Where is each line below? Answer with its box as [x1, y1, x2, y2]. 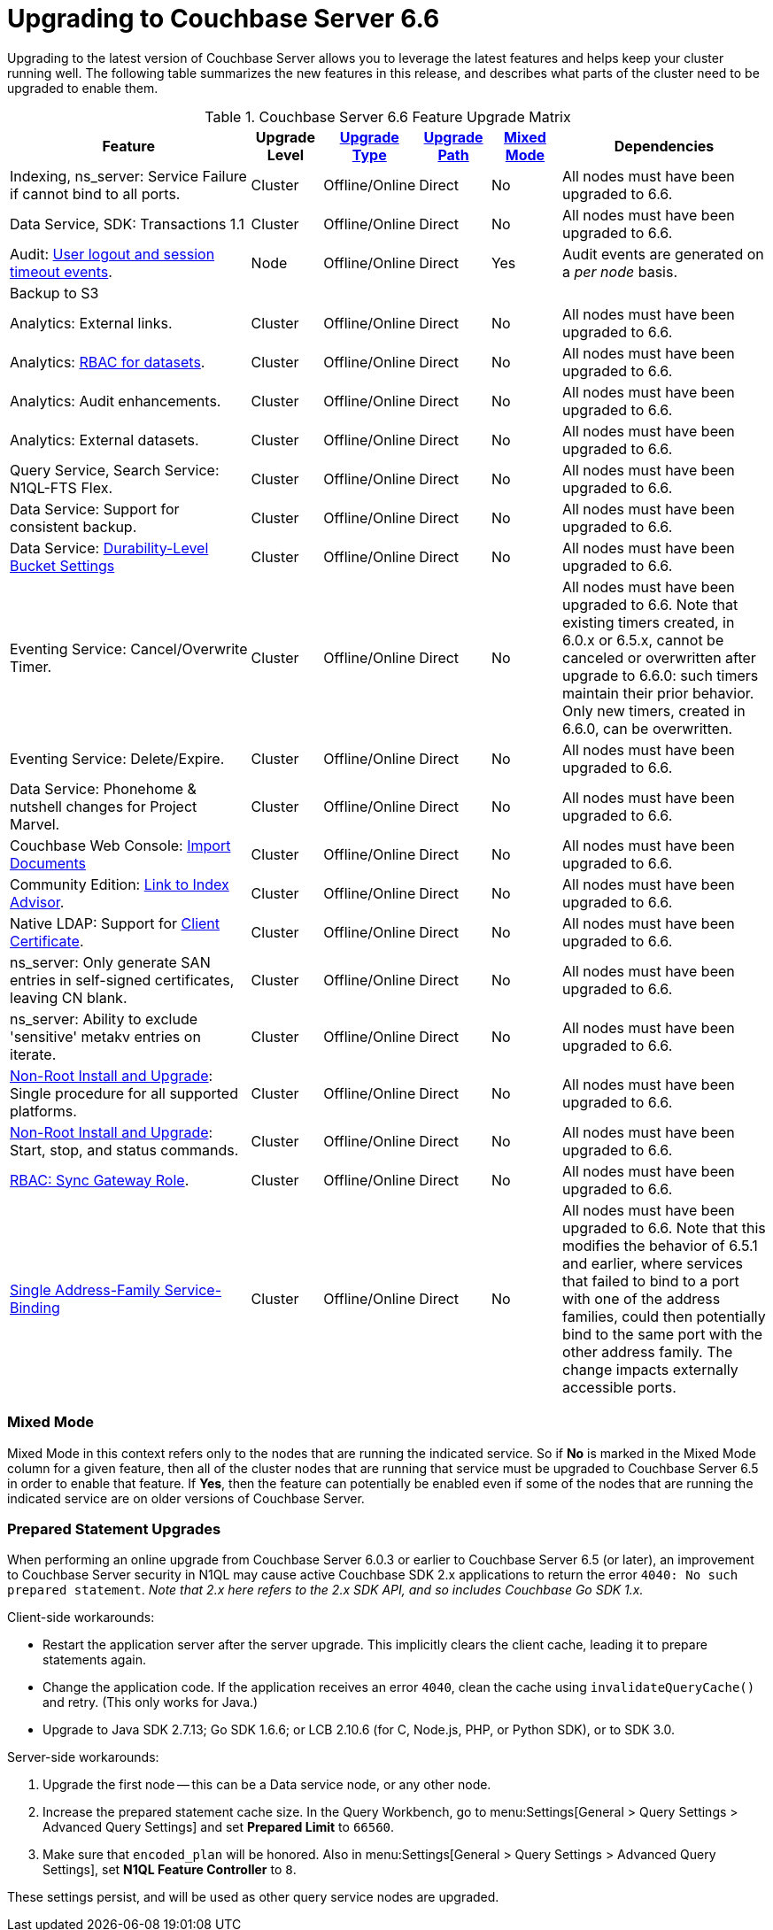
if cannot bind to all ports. [10, 184, 181, 203]
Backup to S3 [10, 283, 99, 302]
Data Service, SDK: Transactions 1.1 [10, 214, 245, 233]
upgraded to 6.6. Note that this [562, 1218, 766, 1237]
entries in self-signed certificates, [10, 970, 235, 989]
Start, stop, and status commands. [10, 1140, 239, 1159]
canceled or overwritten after [562, 648, 756, 667]
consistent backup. [10, 517, 137, 536]
